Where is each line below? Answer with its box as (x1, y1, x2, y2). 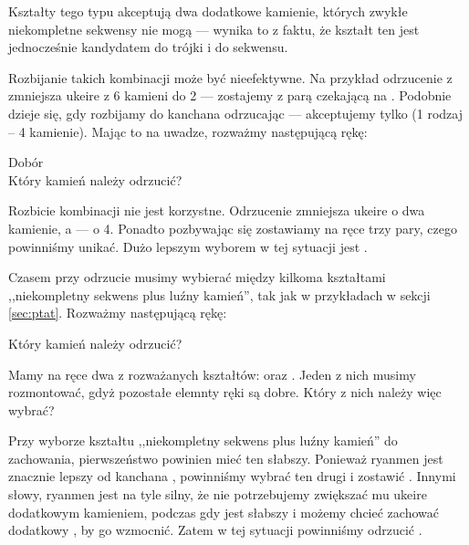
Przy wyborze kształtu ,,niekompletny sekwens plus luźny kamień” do (8, 431, 398, 450)
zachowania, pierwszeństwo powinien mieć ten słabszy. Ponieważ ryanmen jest (8, 448, 443, 467)
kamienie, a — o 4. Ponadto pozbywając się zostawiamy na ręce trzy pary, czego (8, 218, 457, 237)
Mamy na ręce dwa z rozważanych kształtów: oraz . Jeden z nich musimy (8, 364, 416, 383)
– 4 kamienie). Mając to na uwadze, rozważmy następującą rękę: (8, 121, 368, 141)
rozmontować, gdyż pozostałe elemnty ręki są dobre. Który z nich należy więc (8, 383, 442, 402)
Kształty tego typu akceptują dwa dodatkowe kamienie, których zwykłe (8, 2, 408, 20)
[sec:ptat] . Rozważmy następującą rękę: (8, 303, 227, 322)
